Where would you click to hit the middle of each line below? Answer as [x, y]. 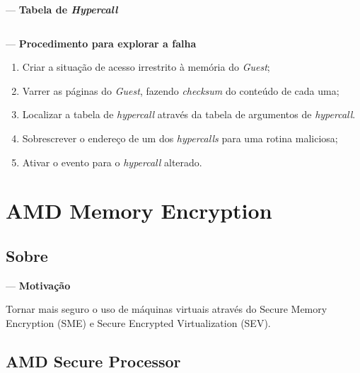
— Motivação [38, 285]
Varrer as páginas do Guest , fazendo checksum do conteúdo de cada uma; [181, 90]
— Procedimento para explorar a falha [101, 43]
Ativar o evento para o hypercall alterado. [112, 162]
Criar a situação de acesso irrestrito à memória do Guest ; [146, 67]
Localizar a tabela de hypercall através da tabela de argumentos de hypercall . [189, 114]
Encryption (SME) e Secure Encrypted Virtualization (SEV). [138, 322]
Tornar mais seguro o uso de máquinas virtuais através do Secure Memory [167, 309]
